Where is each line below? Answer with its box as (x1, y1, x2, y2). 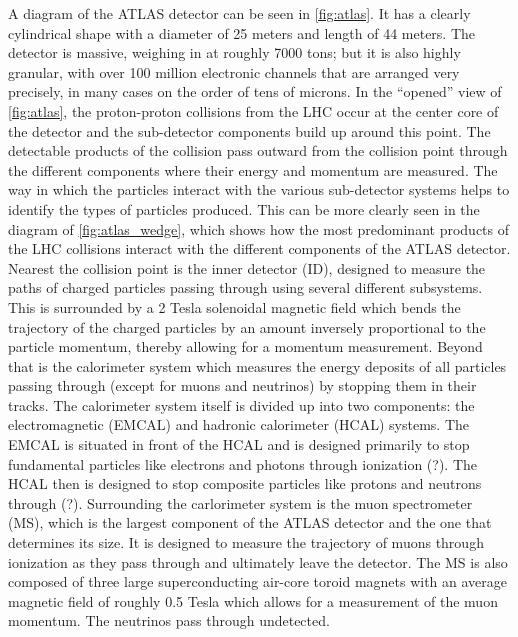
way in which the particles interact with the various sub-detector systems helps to (8, 179, 510, 200)
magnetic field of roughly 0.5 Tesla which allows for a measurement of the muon (8, 590, 498, 611)
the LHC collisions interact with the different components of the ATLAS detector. (8, 238, 511, 259)
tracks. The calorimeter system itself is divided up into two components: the (8, 394, 475, 415)
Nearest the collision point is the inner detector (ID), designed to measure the (8, 257, 486, 278)
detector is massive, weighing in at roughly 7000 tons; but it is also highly (8, 42, 461, 63)
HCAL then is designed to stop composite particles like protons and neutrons (8, 473, 482, 494)
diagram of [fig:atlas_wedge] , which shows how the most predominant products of (8, 218, 510, 239)
